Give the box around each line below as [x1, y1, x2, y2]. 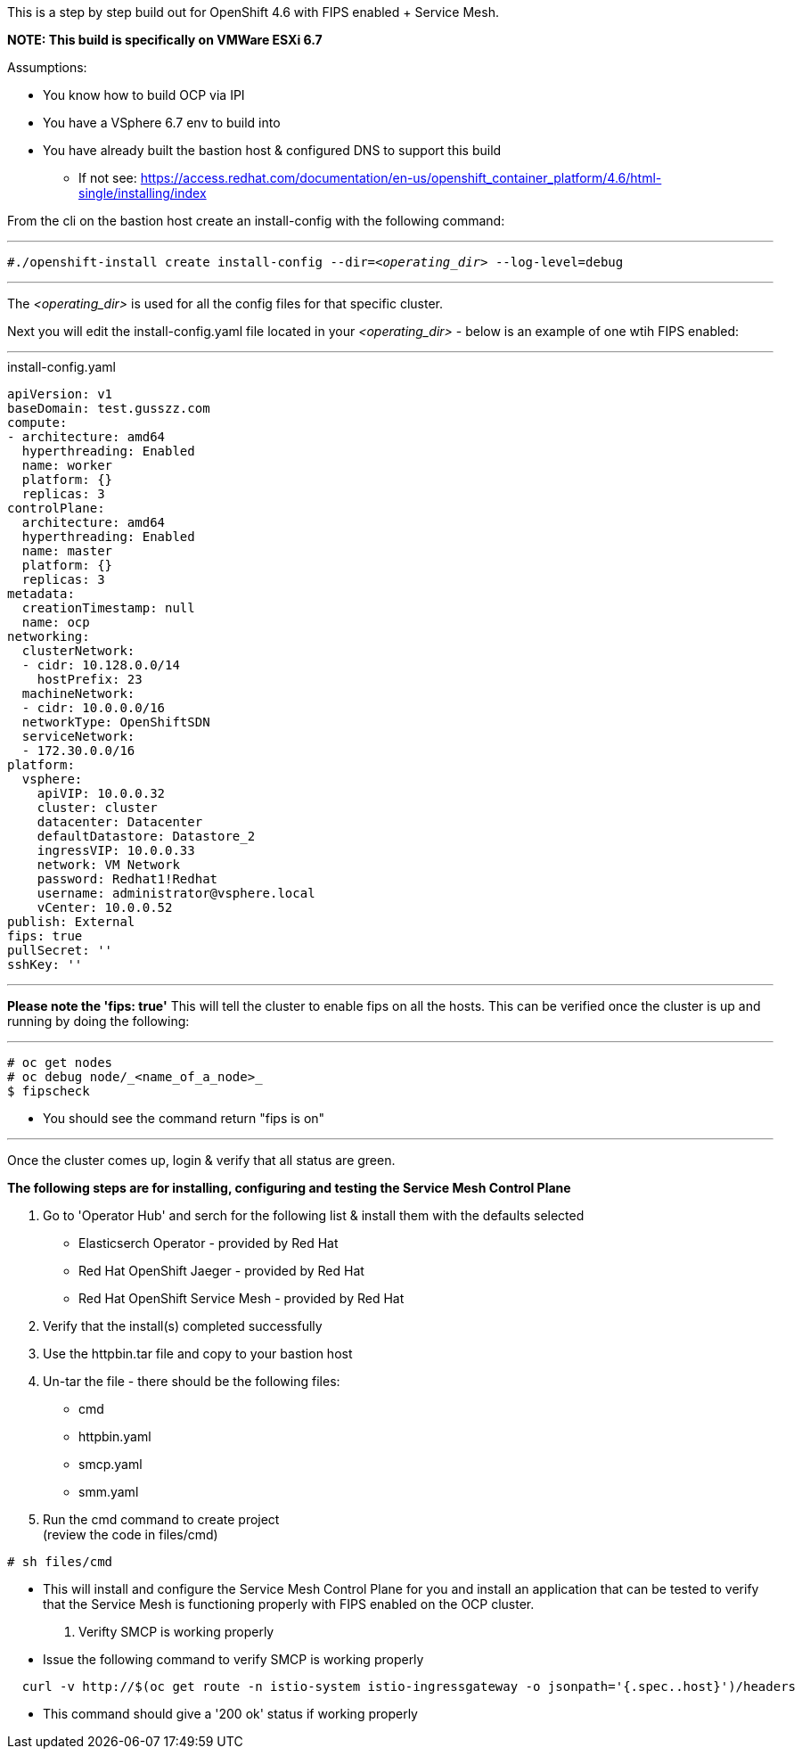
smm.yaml [78, 1484, 139, 1499]
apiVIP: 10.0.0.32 [37, 786, 166, 800]
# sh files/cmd [7, 1555, 113, 1569]
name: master [21, 544, 113, 558]
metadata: [7, 587, 75, 601]
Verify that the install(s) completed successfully [43, 1318, 323, 1333]
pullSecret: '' [7, 943, 113, 957]
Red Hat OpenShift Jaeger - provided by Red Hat [78, 1263, 364, 1278]
